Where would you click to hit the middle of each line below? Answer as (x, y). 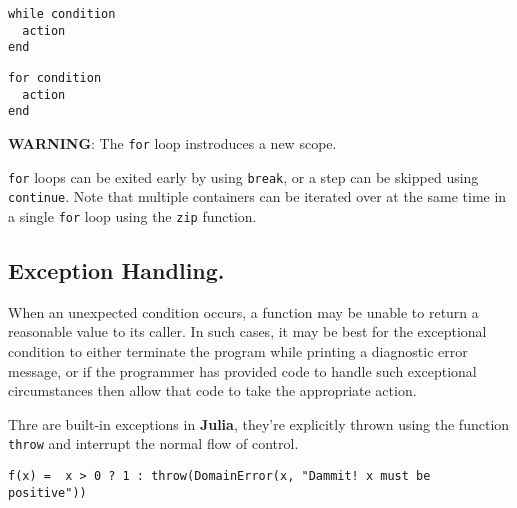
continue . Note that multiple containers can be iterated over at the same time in (257, 196)
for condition (55, 77)
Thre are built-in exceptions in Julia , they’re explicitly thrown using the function (259, 423)
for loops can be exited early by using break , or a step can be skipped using (243, 176)
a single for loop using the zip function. (132, 215)
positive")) (47, 492)
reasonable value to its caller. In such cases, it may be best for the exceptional (247, 331)
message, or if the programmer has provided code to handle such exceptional (242, 370)
